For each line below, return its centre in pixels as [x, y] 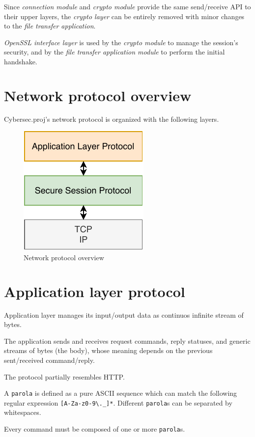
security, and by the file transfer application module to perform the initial [114, 52]
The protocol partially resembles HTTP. [64, 376]
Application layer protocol [95, 291]
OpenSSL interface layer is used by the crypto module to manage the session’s [121, 42]
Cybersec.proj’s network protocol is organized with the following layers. [112, 119]
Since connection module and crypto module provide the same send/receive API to [127, 6]
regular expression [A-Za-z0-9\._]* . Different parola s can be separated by [118, 402]
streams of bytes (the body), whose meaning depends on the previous [108, 350]
